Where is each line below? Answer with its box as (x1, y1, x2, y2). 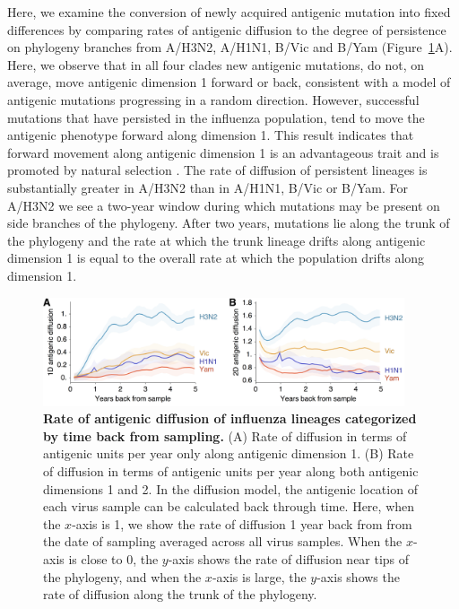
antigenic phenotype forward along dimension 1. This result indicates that (7, 126, 414, 144)
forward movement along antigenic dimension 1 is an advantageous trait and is (7, 143, 439, 161)
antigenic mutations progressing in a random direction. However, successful (7, 90, 420, 109)
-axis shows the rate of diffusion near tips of (168, 549, 410, 568)
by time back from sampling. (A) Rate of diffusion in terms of (43, 426, 407, 445)
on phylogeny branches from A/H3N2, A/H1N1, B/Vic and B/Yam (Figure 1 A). (7, 38, 453, 57)
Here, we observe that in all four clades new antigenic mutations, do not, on (7, 55, 425, 74)
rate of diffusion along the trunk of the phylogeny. (43, 585, 317, 604)
